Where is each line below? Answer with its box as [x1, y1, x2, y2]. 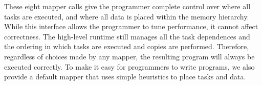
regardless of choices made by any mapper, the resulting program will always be [4, 51, 255, 61]
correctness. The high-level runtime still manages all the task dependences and [4, 31, 250, 41]
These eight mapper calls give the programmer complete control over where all [4, 1, 251, 11]
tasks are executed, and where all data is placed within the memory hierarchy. [4, 11, 249, 22]
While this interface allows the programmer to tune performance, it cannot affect [4, 21, 258, 32]
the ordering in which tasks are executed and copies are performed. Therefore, [4, 41, 249, 52]
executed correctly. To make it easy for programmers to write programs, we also [4, 61, 255, 72]
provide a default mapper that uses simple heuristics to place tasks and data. [4, 71, 246, 82]
